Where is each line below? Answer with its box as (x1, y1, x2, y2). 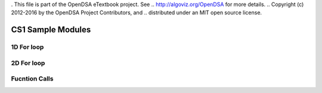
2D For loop (11, 58, 45, 67)
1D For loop (11, 43, 44, 51)
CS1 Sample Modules (11, 24, 91, 35)
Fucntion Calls (11, 75, 54, 83)
